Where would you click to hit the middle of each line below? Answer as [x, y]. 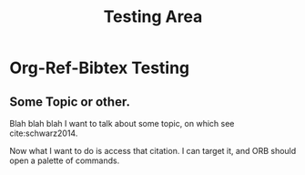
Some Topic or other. [70, 102]
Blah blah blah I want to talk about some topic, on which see [122, 124]
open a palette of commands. [65, 160]
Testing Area [153, 17]
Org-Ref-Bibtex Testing [100, 68]
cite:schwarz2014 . [44, 133]
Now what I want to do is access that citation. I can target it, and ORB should [153, 151]
